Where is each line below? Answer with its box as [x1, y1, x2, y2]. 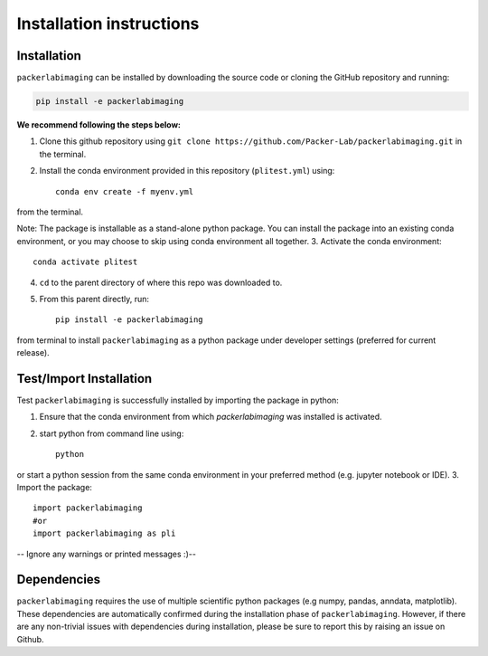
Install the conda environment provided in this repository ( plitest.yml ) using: [39, 166, 335, 176]
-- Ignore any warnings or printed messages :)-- [16, 548, 196, 559]
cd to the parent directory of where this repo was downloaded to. [39, 277, 283, 288]
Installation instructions [16, 14, 200, 33]
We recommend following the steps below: [16, 119, 181, 130]
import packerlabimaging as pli [33, 528, 176, 538]
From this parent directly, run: [39, 293, 149, 304]
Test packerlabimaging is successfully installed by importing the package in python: [16, 395, 339, 406]
